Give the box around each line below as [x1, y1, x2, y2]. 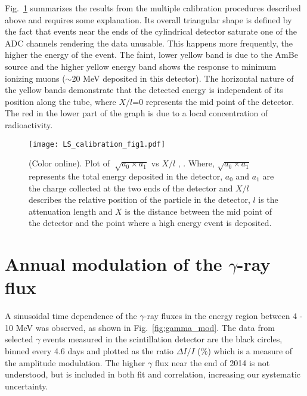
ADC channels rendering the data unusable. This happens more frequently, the [5, 36, 293, 49]
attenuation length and [29, 205, 113, 217]
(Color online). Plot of [29, 157, 110, 169]
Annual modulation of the [5, 252, 222, 276]
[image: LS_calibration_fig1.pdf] [29, 140, 166, 148]
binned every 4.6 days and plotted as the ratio [5, 345, 173, 357]
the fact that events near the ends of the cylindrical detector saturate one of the [5, 25, 297, 38]
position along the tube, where [5, 95, 116, 107]
